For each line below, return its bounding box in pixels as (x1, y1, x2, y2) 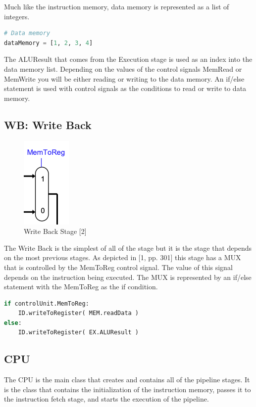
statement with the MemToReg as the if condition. (4, 281, 158, 292)
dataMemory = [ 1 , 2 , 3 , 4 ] (4, 39, 93, 46)
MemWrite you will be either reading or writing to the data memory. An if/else (4, 73, 245, 84)
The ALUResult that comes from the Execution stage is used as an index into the (4, 54, 253, 64)
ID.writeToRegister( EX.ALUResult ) (18, 329, 139, 336)
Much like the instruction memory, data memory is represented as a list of (4, 1, 229, 11)
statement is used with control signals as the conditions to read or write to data (4, 83, 247, 93)
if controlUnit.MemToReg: (4, 300, 89, 307)
